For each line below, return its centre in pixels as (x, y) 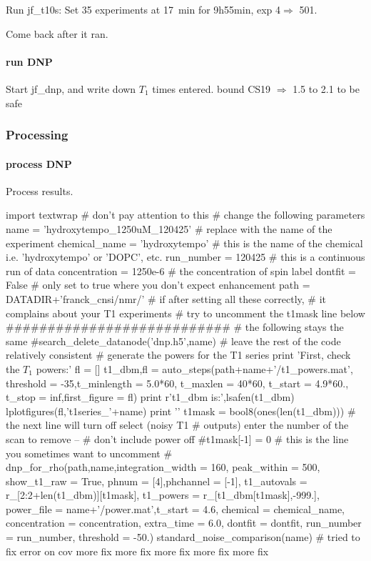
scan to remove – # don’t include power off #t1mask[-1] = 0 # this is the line (177, 438)
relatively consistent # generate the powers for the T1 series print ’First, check (178, 355)
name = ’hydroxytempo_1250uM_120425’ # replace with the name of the (169, 229)
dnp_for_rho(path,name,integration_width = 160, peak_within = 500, (163, 467)
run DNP (29, 61)
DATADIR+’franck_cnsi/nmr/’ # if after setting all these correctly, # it (166, 298)
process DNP (39, 163)
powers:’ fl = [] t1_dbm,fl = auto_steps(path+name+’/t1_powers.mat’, (194, 368)
